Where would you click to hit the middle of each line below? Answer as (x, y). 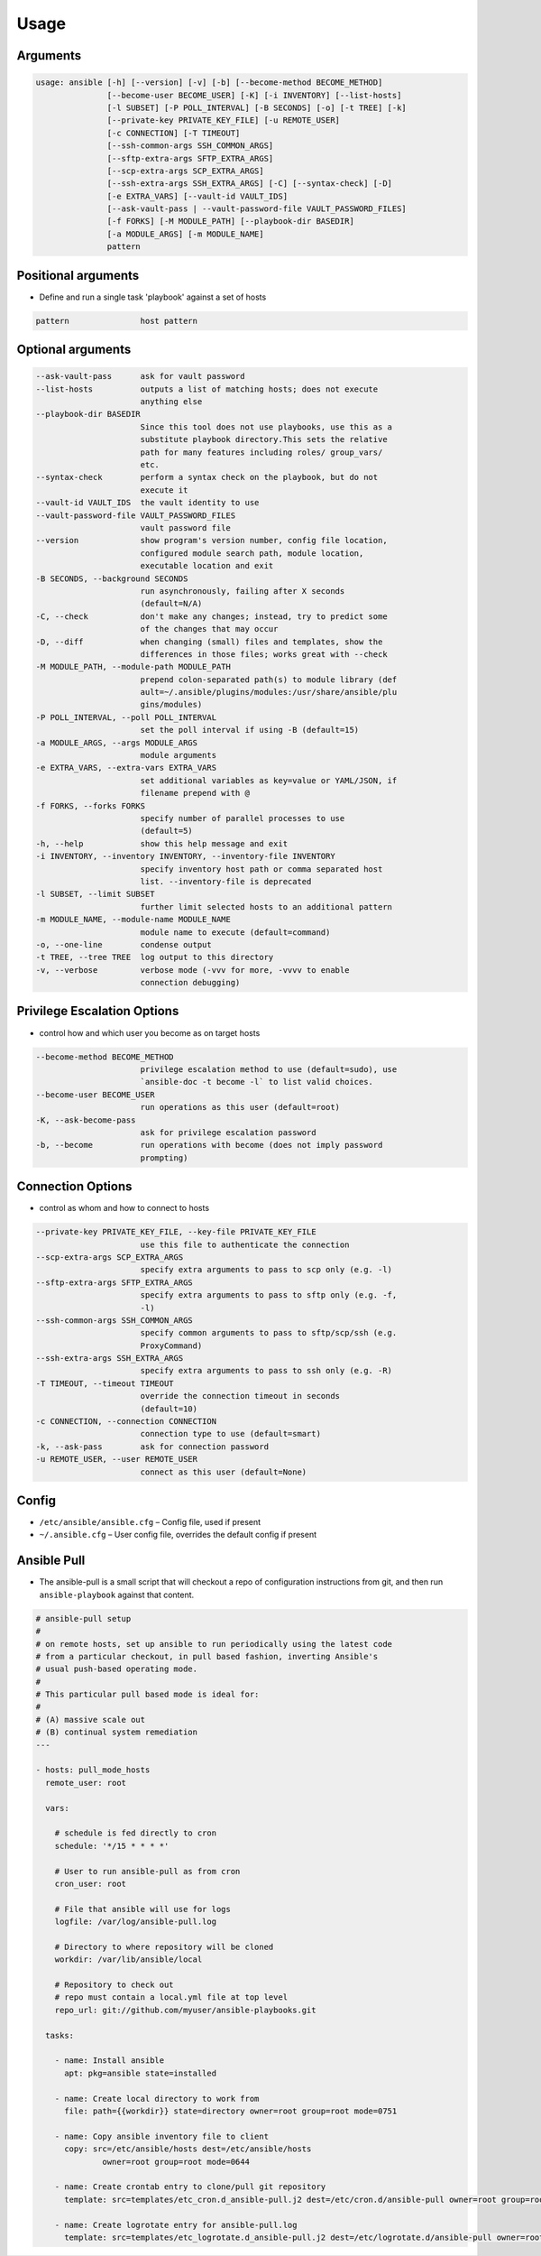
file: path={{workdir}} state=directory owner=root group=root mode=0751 (231, 2111)
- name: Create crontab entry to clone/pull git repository (190, 2187)
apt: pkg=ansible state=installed (140, 2073)
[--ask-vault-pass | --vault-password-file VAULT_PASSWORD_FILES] (257, 209)
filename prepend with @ (195, 793)
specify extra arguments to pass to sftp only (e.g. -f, (269, 1295)
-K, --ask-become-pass (86, 1120)
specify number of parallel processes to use (243, 818)
